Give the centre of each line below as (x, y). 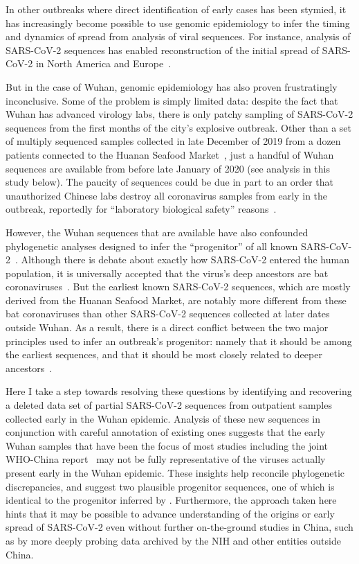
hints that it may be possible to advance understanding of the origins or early (170, 513)
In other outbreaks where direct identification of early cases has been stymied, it (176, 9)
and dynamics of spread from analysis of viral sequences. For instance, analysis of (178, 36)
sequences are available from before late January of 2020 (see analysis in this (168, 168)
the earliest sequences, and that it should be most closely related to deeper (164, 354)
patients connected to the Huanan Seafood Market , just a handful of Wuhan (170, 154)
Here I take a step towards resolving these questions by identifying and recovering (179, 391)
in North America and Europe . (103, 63)
